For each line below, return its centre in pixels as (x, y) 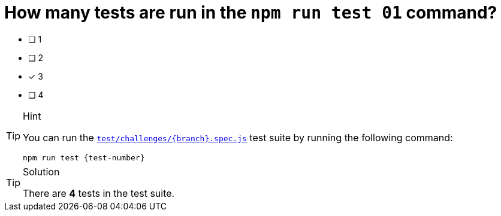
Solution (41, 171)
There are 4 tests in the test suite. (99, 193)
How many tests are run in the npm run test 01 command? (251, 13)
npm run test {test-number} (84, 157)
